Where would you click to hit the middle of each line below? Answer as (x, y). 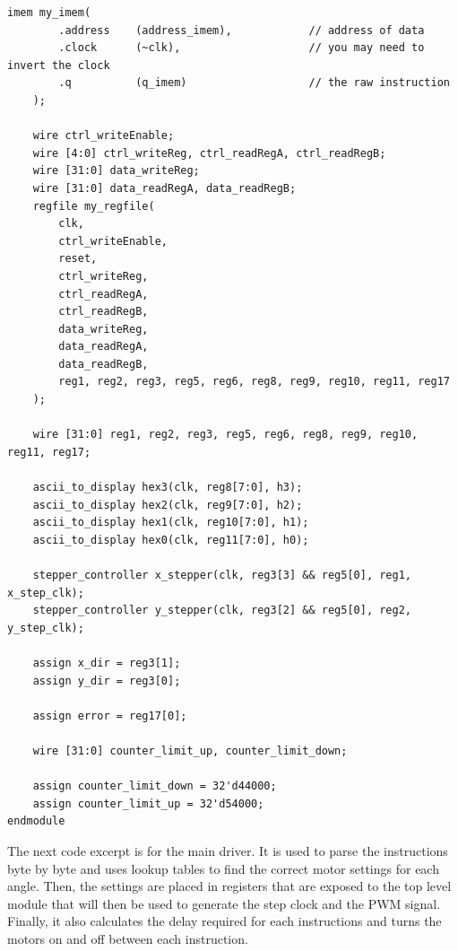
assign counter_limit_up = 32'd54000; (148, 803)
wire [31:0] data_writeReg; (116, 171)
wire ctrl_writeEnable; (104, 136)
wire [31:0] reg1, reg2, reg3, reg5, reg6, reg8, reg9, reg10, (225, 435)
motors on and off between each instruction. (128, 938)
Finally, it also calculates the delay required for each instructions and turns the (225, 921)
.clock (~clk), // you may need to (242, 48)
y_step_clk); (46, 628)
